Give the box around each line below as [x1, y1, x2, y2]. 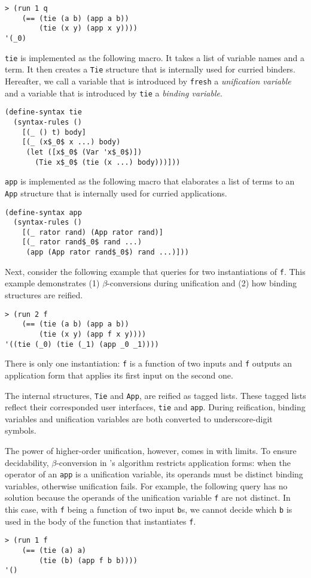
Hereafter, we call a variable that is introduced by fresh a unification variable [5, 74, 291, 87]
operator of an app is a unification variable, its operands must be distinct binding [5, 468, 303, 480]
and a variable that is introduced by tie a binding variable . [5, 86, 222, 99]
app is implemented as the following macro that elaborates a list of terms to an [5, 175, 295, 187]
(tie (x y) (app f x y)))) [39, 329, 147, 338]
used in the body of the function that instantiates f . [5, 515, 196, 527]
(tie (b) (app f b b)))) [39, 556, 138, 565]
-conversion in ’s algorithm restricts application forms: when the [56, 456, 291, 468]
